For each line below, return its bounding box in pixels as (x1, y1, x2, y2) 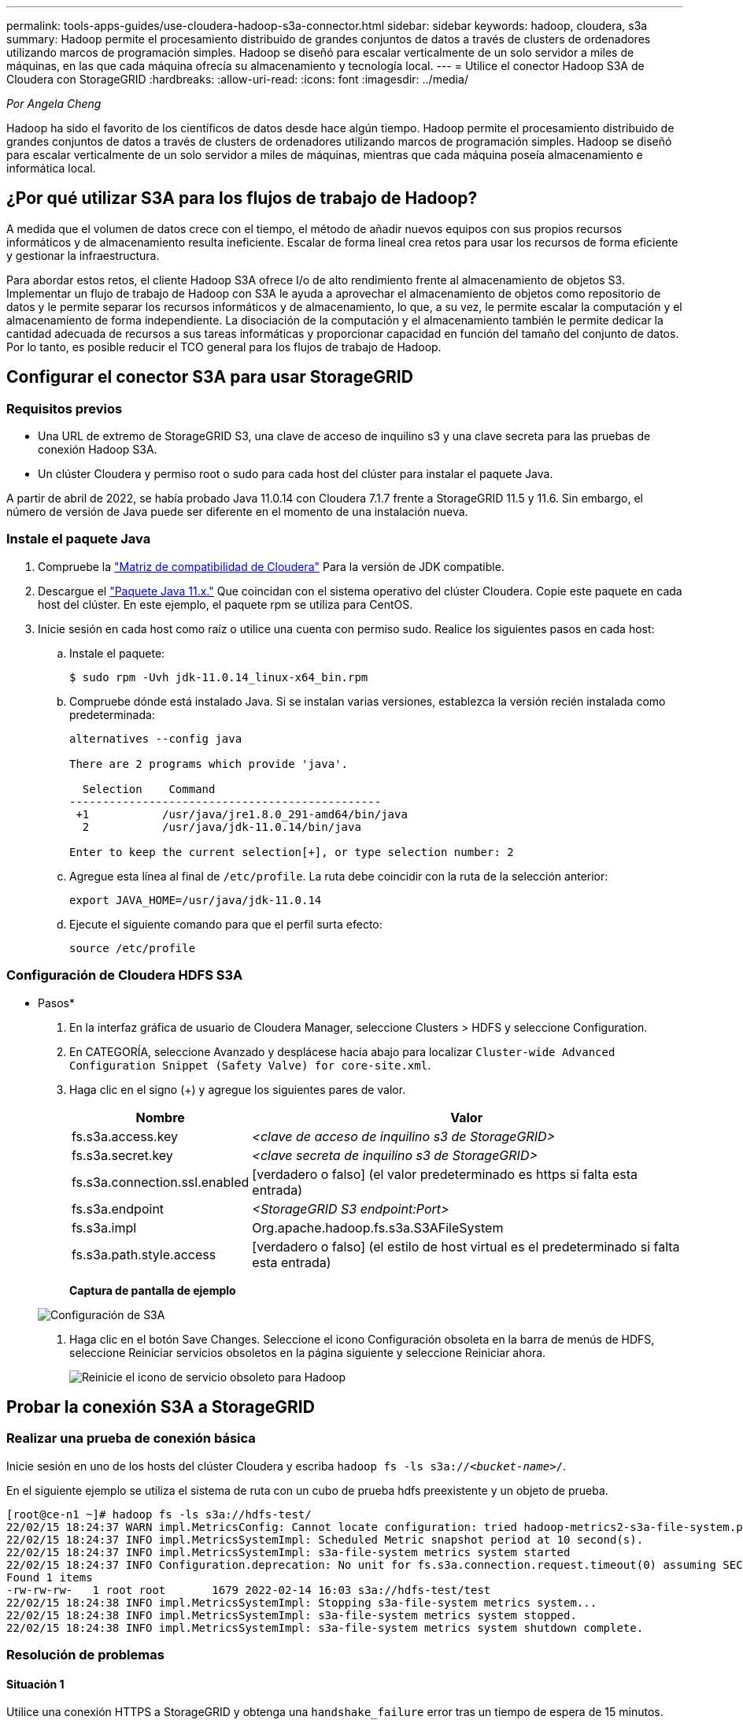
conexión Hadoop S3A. (38, 443, 157, 457)
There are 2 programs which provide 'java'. (69, 757, 349, 770)
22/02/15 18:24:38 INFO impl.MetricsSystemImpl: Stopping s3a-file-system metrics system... (6, 1596, 597, 1609)
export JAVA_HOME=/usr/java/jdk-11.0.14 (69, 893, 322, 906)
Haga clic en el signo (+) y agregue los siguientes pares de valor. (69, 1082, 406, 1096)
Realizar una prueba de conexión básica (6, 1430, 256, 1447)
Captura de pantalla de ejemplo (69, 1283, 236, 1297)
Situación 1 (6, 1677, 65, 1691)
